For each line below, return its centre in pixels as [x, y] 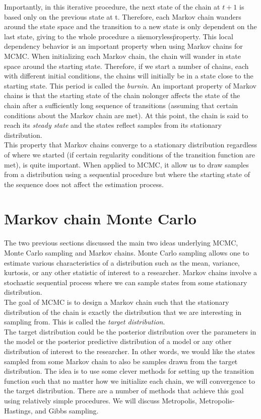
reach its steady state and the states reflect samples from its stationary [113, 125]
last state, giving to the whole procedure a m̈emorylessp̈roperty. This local [119, 36]
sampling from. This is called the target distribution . [85, 322]
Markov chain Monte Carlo [100, 219]
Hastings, [18, 410]
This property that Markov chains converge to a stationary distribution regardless [131, 145]
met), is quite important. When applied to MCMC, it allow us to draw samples [126, 164]
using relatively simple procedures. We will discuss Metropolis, [101, 400]
